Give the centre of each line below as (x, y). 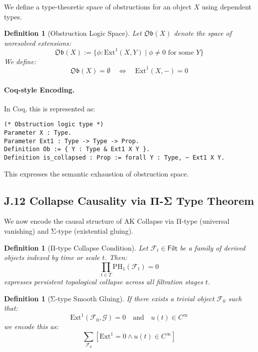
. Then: (116, 257)
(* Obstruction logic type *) (54, 125)
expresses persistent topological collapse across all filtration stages (104, 282)
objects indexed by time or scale (52, 257)
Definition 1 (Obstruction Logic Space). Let (73, 33)
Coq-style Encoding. (39, 89)
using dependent (227, 6)
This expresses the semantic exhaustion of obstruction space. (96, 173)
